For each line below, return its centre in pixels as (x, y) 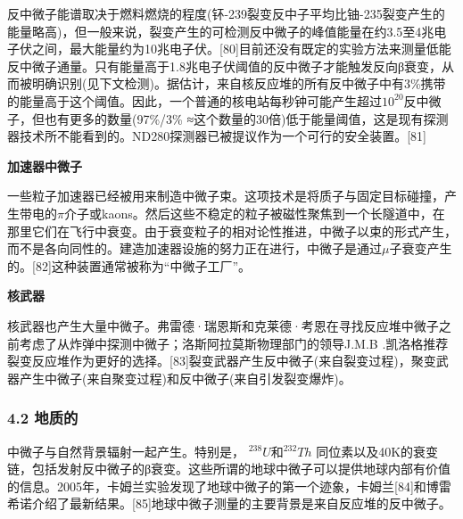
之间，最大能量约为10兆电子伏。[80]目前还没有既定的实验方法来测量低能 (241, 49)
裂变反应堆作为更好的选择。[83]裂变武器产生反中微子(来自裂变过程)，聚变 (222, 361)
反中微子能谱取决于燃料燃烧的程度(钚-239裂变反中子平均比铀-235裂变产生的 (226, 13)
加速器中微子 (45, 165)
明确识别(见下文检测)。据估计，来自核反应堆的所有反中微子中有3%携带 (239, 83)
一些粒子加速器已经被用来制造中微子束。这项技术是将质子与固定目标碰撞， (226, 196)
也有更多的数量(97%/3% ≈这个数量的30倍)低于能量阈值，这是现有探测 (246, 118)
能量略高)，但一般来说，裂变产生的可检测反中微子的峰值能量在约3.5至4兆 (221, 31)
